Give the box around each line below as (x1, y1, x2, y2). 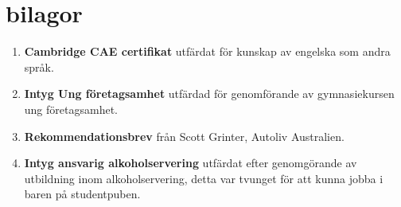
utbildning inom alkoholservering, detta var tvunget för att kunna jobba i (24, 170, 383, 186)
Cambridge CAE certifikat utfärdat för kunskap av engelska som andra (24, 43, 391, 60)
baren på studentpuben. (24, 186, 141, 202)
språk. (24, 58, 54, 75)
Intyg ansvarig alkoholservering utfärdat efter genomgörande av (24, 154, 357, 171)
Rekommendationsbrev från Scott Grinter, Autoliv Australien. (24, 127, 345, 144)
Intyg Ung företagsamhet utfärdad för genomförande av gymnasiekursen (24, 85, 395, 102)
